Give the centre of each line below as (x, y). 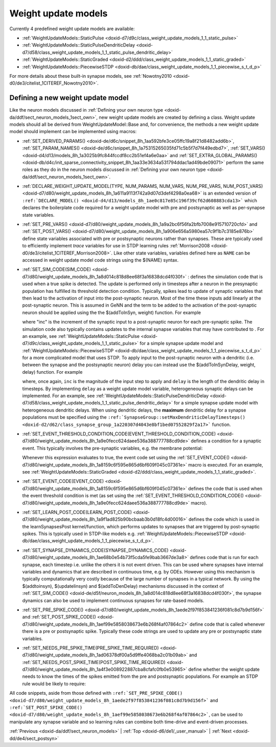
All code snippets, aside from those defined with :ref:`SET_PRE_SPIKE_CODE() (96, 693)
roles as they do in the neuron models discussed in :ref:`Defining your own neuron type (114, 169)
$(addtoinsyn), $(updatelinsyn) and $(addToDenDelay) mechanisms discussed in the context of (123, 586)
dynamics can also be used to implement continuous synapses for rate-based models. (113, 600)
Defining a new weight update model (69, 98)
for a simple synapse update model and (181, 344)
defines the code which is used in (224, 519)
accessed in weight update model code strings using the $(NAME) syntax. (100, 260)
